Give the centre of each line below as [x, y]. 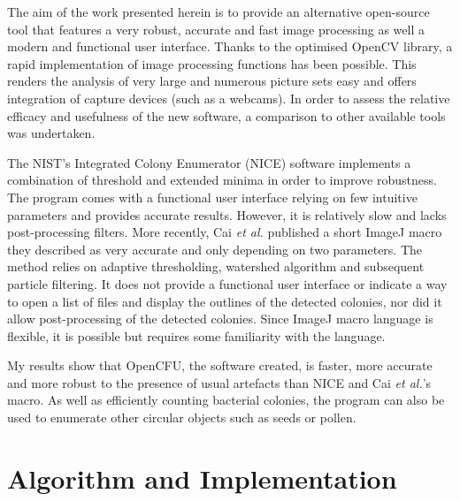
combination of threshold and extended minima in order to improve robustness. [222, 180]
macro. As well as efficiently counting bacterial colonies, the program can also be [226, 400]
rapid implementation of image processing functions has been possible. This [212, 63]
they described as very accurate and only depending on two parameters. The [215, 249]
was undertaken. [51, 133]
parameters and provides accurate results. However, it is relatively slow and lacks [227, 214]
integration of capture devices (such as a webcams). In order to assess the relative [229, 98]
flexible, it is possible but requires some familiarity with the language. [196, 335]
